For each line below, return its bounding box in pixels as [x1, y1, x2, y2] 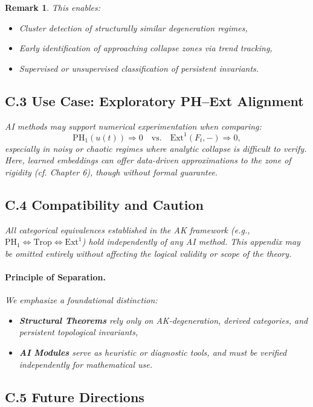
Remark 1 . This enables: [5, 1, 100, 13]
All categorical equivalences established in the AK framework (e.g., [5, 223, 250, 236]
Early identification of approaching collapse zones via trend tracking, [19, 42, 273, 54]
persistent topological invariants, [19, 326, 138, 338]
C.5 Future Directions [5, 387, 144, 406]
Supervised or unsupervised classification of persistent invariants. [19, 62, 259, 74]
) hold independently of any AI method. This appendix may [82, 235, 300, 248]
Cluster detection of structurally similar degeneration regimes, [19, 21, 248, 34]
